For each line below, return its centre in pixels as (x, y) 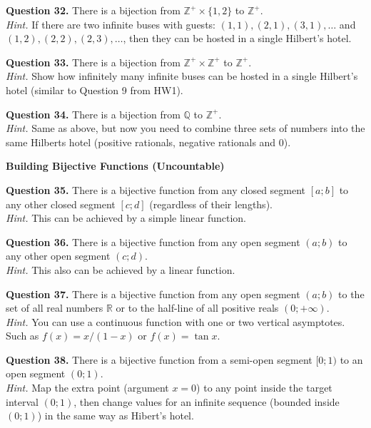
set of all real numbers (55, 308)
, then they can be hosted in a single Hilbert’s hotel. (237, 38)
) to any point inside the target (264, 388)
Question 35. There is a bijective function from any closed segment (156, 189)
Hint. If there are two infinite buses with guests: (111, 24)
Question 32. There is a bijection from (93, 10)
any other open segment (58, 256)
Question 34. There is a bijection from (93, 114)
